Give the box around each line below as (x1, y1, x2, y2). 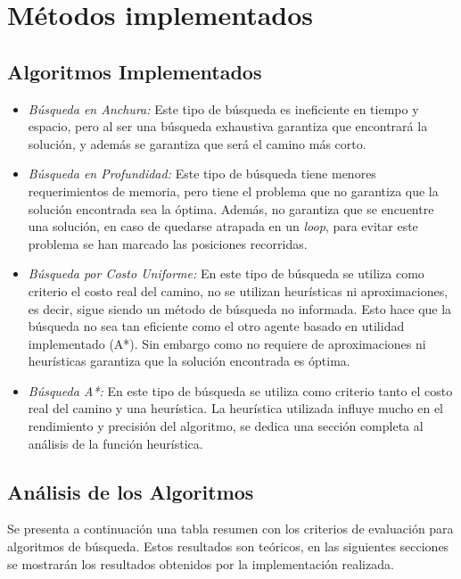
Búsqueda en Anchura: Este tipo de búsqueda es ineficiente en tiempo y (28, 99, 419, 118)
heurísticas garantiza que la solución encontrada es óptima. (28, 352, 350, 370)
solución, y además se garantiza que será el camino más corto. (28, 134, 366, 153)
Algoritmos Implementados (7, 57, 262, 85)
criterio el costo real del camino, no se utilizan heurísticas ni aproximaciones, (28, 281, 449, 300)
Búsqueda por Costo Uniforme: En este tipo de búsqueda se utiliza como (28, 264, 424, 283)
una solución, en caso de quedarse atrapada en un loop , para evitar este (28, 217, 418, 236)
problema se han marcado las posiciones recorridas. (28, 234, 308, 252)
